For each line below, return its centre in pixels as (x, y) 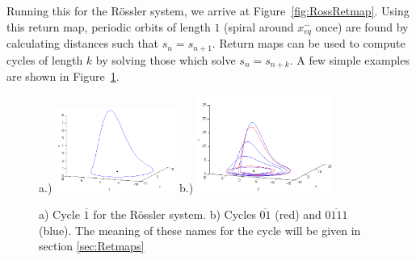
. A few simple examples (349, 59)
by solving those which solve (166, 59)
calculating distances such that (83, 43)
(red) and (298, 214)
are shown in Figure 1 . (63, 75)
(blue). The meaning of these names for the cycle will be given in (200, 230)
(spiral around (259, 26)
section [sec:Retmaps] (92, 246)
